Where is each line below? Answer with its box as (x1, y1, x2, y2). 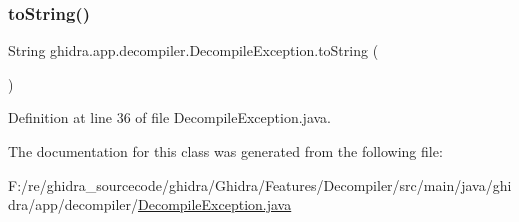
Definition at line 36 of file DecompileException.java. (8, 107, 331, 128)
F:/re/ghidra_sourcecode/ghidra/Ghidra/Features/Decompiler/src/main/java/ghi (8, 174, 512, 195)
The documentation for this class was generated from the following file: (8, 141, 443, 161)
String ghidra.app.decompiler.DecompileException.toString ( (8, 40, 379, 61)
